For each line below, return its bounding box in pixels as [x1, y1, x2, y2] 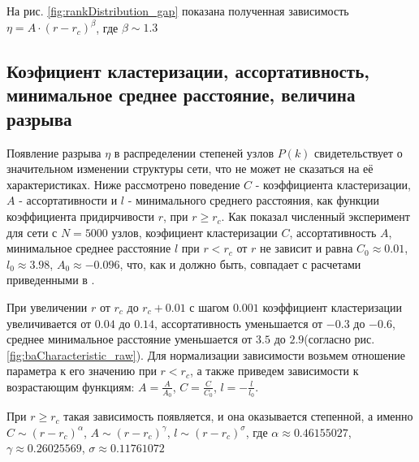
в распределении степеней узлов [114, 144, 274, 161]
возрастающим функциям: [6, 378, 135, 395]
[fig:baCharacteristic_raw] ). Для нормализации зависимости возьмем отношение [6, 346, 405, 363]
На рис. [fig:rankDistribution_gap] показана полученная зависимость [6, 2, 349, 19]
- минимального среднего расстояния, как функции [127, 192, 379, 209]
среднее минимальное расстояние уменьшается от [6, 330, 253, 348]
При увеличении [6, 299, 88, 316]
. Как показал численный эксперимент [221, 208, 410, 225]
